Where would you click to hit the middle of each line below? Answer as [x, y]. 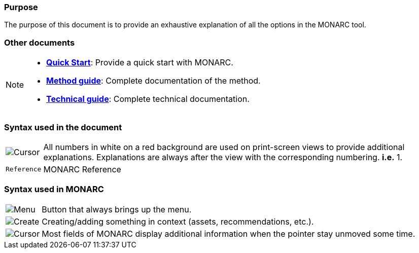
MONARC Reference [82, 169]
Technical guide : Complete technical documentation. [148, 99]
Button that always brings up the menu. [117, 209]
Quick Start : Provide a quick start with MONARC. [140, 63]
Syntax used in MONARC [54, 189]
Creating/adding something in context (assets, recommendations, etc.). [178, 221]
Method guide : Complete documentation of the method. [153, 81]
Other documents [40, 42]
